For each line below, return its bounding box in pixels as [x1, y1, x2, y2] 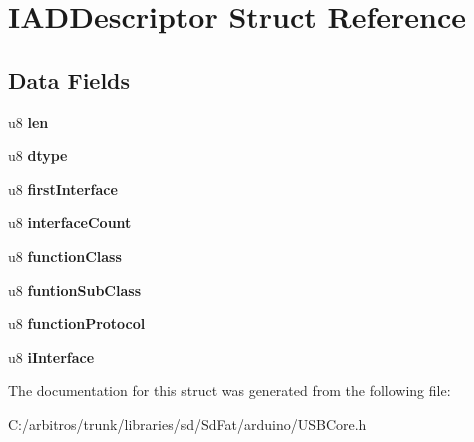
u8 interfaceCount [8, 212, 132, 233]
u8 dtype [8, 145, 68, 166]
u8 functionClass [8, 245, 122, 266]
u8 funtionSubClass [8, 279, 142, 300]
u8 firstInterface [8, 178, 118, 199]
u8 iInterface [8, 346, 95, 367]
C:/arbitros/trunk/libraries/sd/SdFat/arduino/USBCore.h [8, 413, 367, 434]
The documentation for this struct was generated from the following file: [8, 380, 451, 401]
